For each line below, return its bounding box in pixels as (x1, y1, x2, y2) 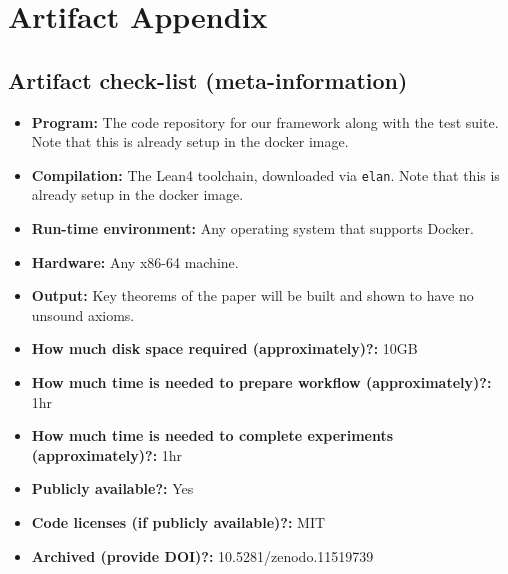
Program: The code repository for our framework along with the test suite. (31, 111, 499, 132)
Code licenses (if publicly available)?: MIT (31, 511, 326, 532)
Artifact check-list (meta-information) (8, 64, 408, 95)
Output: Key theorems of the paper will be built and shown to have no (31, 285, 474, 306)
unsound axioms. (31, 304, 135, 325)
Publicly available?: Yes (31, 478, 194, 499)
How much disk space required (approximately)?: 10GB (31, 338, 418, 359)
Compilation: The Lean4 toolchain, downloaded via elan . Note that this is (31, 164, 500, 185)
